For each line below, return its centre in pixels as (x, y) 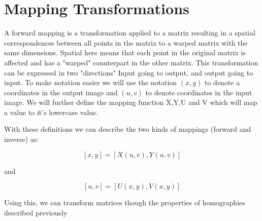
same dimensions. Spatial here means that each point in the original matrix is (125, 52)
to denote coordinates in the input (199, 92)
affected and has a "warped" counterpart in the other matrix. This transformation (131, 62)
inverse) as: (22, 139)
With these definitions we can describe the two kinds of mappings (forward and (128, 129)
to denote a (222, 82)
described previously (36, 212)
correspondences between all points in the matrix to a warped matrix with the (126, 42)
